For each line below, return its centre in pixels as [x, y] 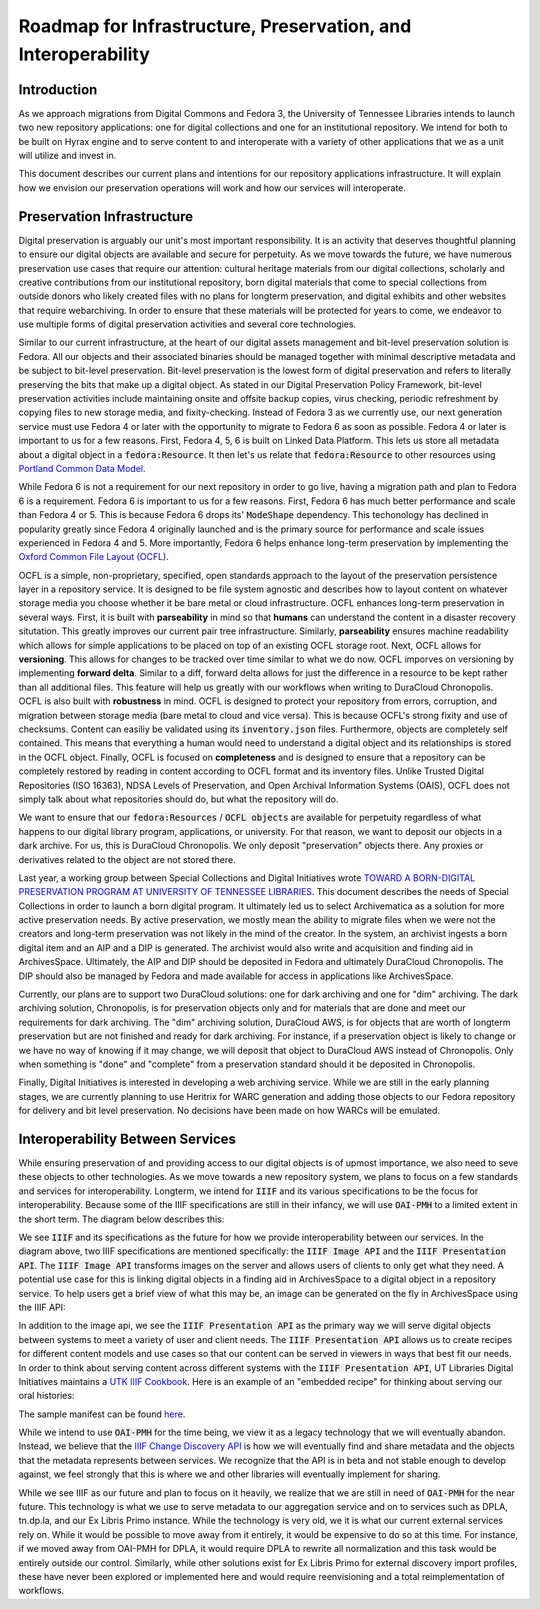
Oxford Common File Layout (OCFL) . [93, 557]
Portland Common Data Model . [82, 468]
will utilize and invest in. [67, 156]
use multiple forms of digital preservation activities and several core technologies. [187, 324]
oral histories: [46, 1396]
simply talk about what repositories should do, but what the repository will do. [178, 799]
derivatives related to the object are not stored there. [127, 859]
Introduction [58, 89]
